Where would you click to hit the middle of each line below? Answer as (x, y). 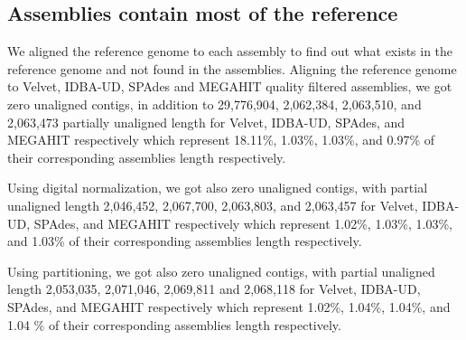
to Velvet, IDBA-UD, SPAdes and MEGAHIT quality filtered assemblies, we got (230, 86)
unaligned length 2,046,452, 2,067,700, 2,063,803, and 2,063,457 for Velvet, (213, 205)
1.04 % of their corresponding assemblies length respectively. (174, 324)
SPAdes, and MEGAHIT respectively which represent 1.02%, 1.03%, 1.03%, (243, 223)
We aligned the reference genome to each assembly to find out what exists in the (230, 51)
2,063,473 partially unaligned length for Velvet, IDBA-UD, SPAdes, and (206, 122)
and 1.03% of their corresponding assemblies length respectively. (185, 241)
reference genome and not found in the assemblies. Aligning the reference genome (232, 68)
